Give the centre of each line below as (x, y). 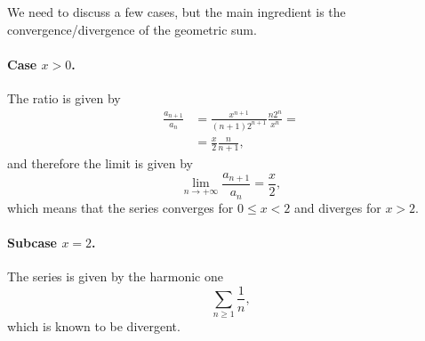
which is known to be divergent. (94, 326)
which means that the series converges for (120, 207)
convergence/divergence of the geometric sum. (132, 29)
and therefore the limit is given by (100, 163)
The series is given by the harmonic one (115, 276)
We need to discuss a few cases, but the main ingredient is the (176, 12)
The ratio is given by (64, 97)
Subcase (32, 242)
